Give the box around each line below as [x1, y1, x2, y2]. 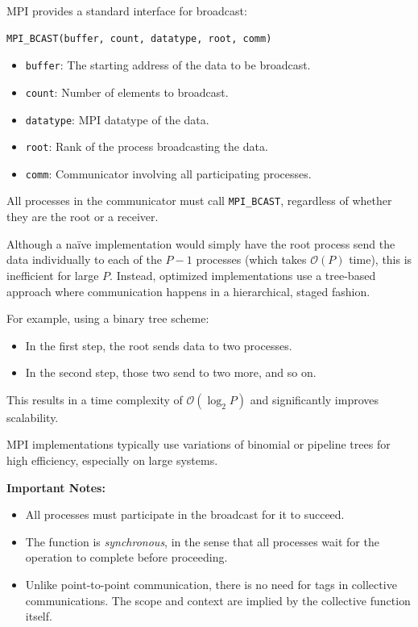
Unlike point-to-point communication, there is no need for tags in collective [25, 576, 397, 593]
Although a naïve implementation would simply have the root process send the [6, 235, 395, 252]
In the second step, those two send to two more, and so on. [25, 364, 317, 381]
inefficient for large [6, 266, 99, 283]
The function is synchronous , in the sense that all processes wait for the [25, 533, 379, 550]
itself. [25, 608, 52, 625]
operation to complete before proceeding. [25, 549, 228, 566]
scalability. [6, 408, 59, 425]
